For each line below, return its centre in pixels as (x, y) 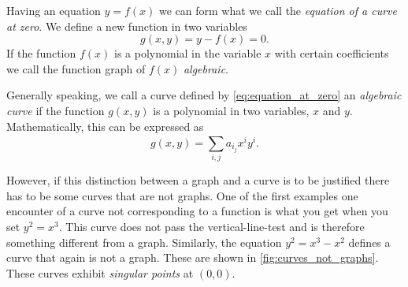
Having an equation (54, 10)
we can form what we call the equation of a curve (278, 10)
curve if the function (56, 110)
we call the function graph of (76, 68)
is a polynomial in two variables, (231, 110)
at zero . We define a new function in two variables (127, 26)
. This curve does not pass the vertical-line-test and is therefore (211, 227)
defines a (369, 242)
